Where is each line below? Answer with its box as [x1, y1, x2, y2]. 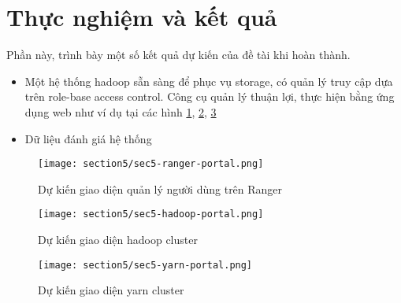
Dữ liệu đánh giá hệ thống [24, 130, 152, 146]
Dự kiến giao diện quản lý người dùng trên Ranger [38, 180, 283, 197]
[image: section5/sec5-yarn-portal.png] [38, 259, 253, 271]
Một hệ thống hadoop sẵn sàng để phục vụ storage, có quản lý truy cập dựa [24, 72, 393, 89]
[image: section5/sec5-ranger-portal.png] [38, 158, 264, 170]
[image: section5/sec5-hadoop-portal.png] [38, 209, 264, 220]
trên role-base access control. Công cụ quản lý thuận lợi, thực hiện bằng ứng [24, 88, 395, 105]
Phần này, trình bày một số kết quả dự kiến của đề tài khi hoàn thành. [6, 46, 351, 63]
